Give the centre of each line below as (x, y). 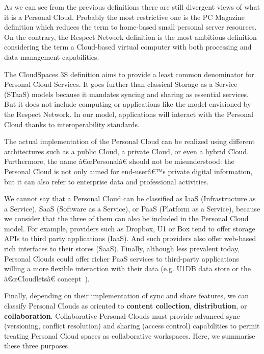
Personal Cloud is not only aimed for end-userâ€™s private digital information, (128, 171)
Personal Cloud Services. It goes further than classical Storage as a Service (121, 84)
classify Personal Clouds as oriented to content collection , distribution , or (126, 306)
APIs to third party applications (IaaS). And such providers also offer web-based (130, 238)
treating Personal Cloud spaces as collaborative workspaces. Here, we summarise (130, 335)
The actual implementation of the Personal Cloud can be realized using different (130, 141)
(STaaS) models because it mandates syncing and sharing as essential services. (126, 94)
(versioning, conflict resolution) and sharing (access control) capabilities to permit (132, 326)
